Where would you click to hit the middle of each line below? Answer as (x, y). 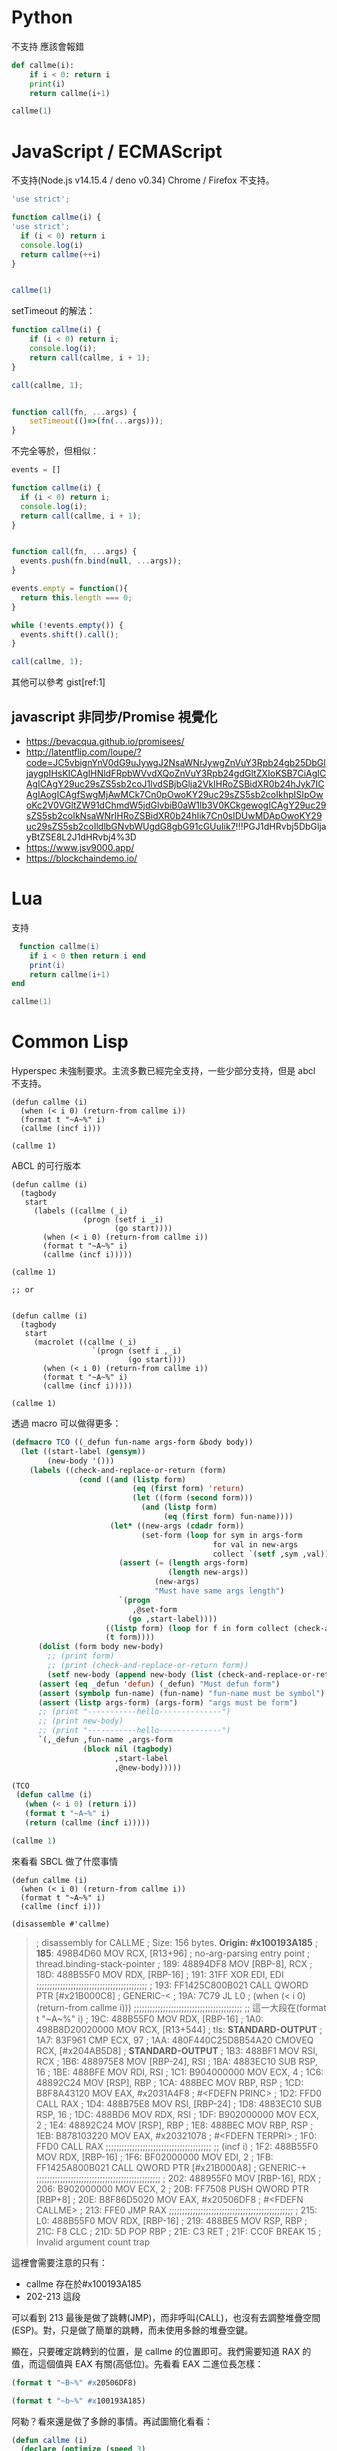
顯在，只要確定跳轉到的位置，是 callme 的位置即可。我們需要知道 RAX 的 (161, 2351)
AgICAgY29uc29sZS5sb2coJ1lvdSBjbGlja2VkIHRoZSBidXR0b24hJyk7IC (175, 783)
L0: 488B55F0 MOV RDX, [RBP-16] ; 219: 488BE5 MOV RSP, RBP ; (171, 2220)
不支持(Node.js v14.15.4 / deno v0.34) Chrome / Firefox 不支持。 (143, 180)
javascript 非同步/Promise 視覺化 (114, 716)
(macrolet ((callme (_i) (85, 1342)
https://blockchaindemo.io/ (81, 858)
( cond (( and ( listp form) (132, 1479)
